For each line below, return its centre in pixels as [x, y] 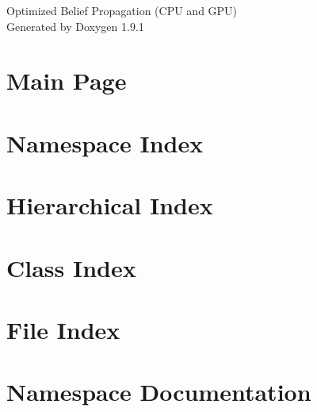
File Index [63, 329]
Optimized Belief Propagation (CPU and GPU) [122, 10]
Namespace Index [105, 142]
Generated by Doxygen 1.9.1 [75, 26]
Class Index [71, 267]
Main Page [67, 81]
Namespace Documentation [159, 392]
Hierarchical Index [110, 205]
